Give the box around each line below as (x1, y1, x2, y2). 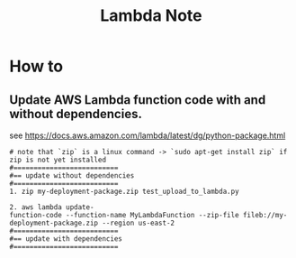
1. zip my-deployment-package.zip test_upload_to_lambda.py (9, 187, 240, 196)
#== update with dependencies (9, 235, 123, 244)
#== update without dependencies (9, 171, 135, 180)
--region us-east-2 (102, 218, 175, 227)
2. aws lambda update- (9, 203, 94, 212)
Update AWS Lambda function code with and (9, 92, 266, 107)
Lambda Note (100, 5, 202, 26)
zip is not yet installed (9, 155, 106, 164)
